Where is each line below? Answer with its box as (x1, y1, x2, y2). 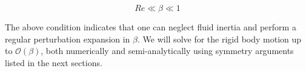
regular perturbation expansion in (5, 32, 130, 45)
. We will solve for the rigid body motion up (138, 32, 302, 45)
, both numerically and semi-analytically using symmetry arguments (41, 44, 294, 57)
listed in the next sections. (5, 56, 102, 69)
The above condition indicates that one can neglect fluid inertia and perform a (5, 21, 296, 33)
